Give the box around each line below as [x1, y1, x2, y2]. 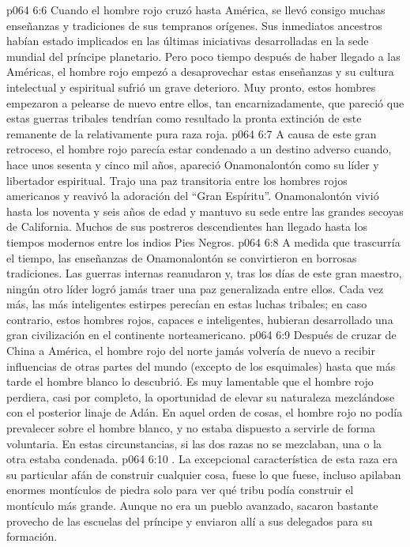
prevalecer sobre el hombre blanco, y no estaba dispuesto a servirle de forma [6, 420, 375, 436]
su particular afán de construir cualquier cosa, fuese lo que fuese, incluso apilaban [6, 466, 401, 482]
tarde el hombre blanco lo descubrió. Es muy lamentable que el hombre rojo [6, 373, 374, 390]
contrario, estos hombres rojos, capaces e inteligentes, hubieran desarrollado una [6, 311, 393, 327]
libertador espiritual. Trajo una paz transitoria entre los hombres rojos [6, 172, 348, 188]
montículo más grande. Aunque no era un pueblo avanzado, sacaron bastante [6, 497, 378, 513]
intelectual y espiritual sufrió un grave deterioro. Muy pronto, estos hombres [6, 78, 376, 95]
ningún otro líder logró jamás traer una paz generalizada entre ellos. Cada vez [6, 280, 384, 296]
